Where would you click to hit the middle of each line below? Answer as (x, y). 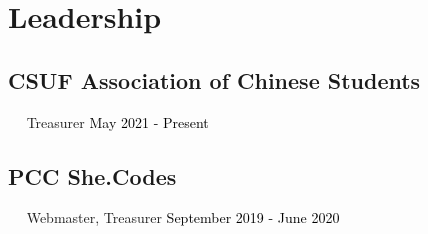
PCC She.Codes (92, 175)
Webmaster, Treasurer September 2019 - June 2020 (183, 217)
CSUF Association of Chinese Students (214, 79)
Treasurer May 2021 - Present (117, 121)
